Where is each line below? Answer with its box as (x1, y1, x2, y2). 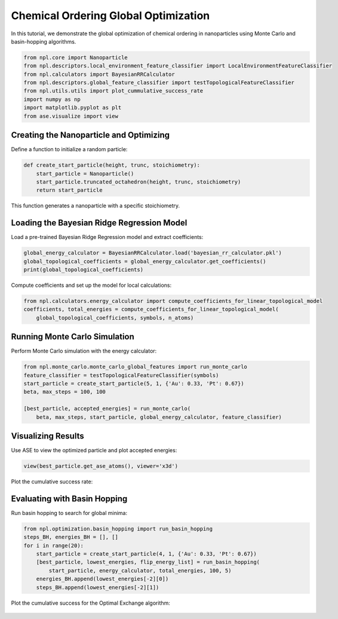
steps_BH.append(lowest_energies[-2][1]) (36, 584, 159, 591)
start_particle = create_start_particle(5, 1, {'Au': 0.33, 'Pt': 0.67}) (23, 380, 244, 387)
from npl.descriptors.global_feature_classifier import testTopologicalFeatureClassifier (23, 79, 295, 86)
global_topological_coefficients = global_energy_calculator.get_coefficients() (23, 258, 266, 265)
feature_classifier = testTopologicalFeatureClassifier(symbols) (23, 372, 219, 379)
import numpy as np (23, 96, 81, 103)
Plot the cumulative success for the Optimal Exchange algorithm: (11, 599, 170, 606)
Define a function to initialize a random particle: (11, 146, 128, 153)
